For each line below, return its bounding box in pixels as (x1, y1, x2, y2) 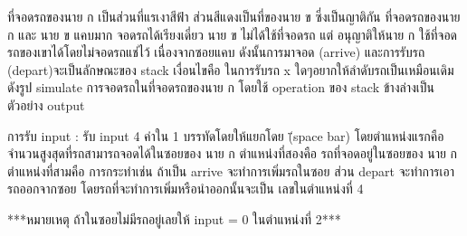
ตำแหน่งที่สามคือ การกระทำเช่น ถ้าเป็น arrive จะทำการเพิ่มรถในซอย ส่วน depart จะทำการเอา (7, 161, 454, 180)
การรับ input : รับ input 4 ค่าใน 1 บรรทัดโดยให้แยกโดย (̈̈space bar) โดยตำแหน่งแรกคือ (7, 126, 444, 145)
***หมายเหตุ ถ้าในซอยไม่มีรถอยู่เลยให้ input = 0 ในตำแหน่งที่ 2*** (7, 209, 341, 228)
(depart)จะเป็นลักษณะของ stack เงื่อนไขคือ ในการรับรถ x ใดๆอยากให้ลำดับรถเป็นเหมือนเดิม (7, 60, 454, 79)
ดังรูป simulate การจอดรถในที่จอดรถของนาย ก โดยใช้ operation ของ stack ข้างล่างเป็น (7, 78, 434, 97)
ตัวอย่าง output (7, 95, 85, 114)
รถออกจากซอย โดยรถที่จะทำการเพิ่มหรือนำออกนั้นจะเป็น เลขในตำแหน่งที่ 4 (7, 179, 364, 198)
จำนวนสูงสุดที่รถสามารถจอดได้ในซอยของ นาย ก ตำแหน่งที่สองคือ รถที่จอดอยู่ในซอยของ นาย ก (7, 144, 458, 163)
